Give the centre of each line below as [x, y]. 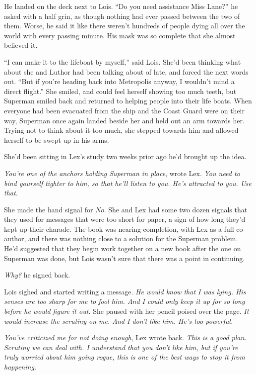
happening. [20, 367]
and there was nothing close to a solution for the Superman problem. [133, 238]
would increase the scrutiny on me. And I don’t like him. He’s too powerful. [119, 321]
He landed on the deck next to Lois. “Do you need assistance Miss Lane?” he [121, 6]
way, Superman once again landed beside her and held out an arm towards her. [124, 120]
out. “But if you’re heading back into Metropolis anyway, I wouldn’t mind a [119, 81]
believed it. [21, 45]
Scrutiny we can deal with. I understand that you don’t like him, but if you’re [121, 347]
